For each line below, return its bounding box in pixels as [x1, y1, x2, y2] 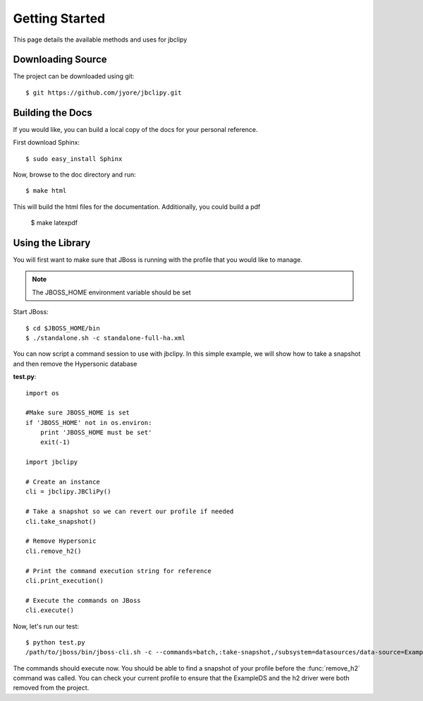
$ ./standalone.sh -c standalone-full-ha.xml [25, 334, 186, 342]
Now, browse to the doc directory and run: [13, 170, 137, 179]
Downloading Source [13, 54, 107, 66]
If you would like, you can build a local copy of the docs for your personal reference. [13, 125, 258, 133]
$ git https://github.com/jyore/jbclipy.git [25, 88, 183, 97]
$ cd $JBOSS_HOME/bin [25, 324, 100, 332]
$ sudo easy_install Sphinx [25, 155, 123, 162]
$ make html [25, 187, 67, 195]
